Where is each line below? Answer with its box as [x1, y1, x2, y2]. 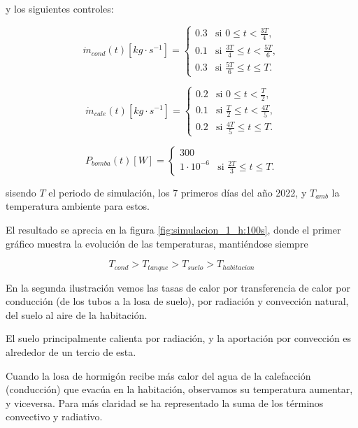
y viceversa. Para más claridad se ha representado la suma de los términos [6, 395, 324, 410]
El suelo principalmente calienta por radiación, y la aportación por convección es [6, 331, 352, 345]
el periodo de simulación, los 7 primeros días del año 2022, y [48, 185, 307, 199]
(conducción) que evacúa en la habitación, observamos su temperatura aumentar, [6, 382, 353, 397]
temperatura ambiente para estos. [6, 199, 150, 213]
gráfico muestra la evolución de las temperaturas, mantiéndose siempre [6, 236, 308, 250]
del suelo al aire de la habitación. [6, 307, 148, 322]
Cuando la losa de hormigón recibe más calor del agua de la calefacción [6, 368, 311, 383]
